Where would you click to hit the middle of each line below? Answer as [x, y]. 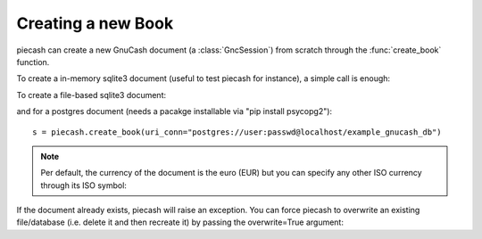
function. [33, 62]
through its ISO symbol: [83, 185]
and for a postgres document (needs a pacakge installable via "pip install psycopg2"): [175, 111]
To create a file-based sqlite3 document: [91, 95]
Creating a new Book [95, 23]
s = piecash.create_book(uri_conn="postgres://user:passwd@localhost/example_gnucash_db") [237, 132]
